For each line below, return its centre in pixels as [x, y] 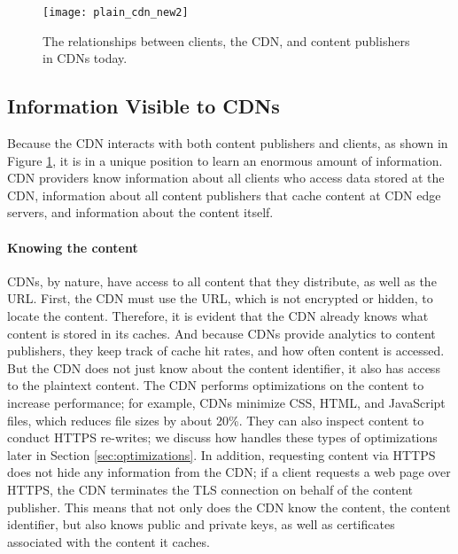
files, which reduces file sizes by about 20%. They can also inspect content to [216, 420]
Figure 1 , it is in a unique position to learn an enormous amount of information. [225, 160]
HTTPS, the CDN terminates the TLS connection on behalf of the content [210, 489]
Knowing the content [73, 247]
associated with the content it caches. [109, 541]
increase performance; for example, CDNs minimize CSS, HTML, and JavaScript [226, 402]
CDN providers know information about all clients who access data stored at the [226, 178]
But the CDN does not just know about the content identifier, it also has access [224, 367]
